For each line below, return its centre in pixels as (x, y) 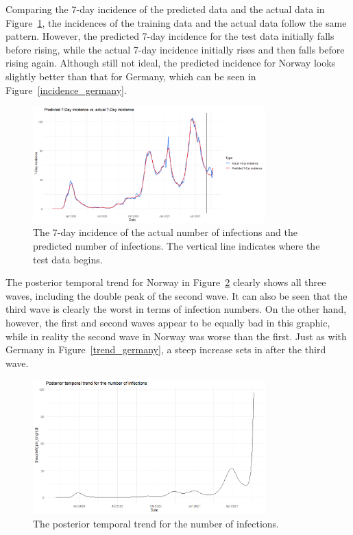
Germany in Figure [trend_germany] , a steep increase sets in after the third (166, 349)
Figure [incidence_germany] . (66, 90)
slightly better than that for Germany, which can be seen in (131, 76)
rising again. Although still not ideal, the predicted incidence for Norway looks (171, 63)
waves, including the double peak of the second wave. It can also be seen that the (176, 295)
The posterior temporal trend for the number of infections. (156, 524)
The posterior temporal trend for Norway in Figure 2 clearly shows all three (166, 282)
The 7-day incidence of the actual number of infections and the (165, 232)
